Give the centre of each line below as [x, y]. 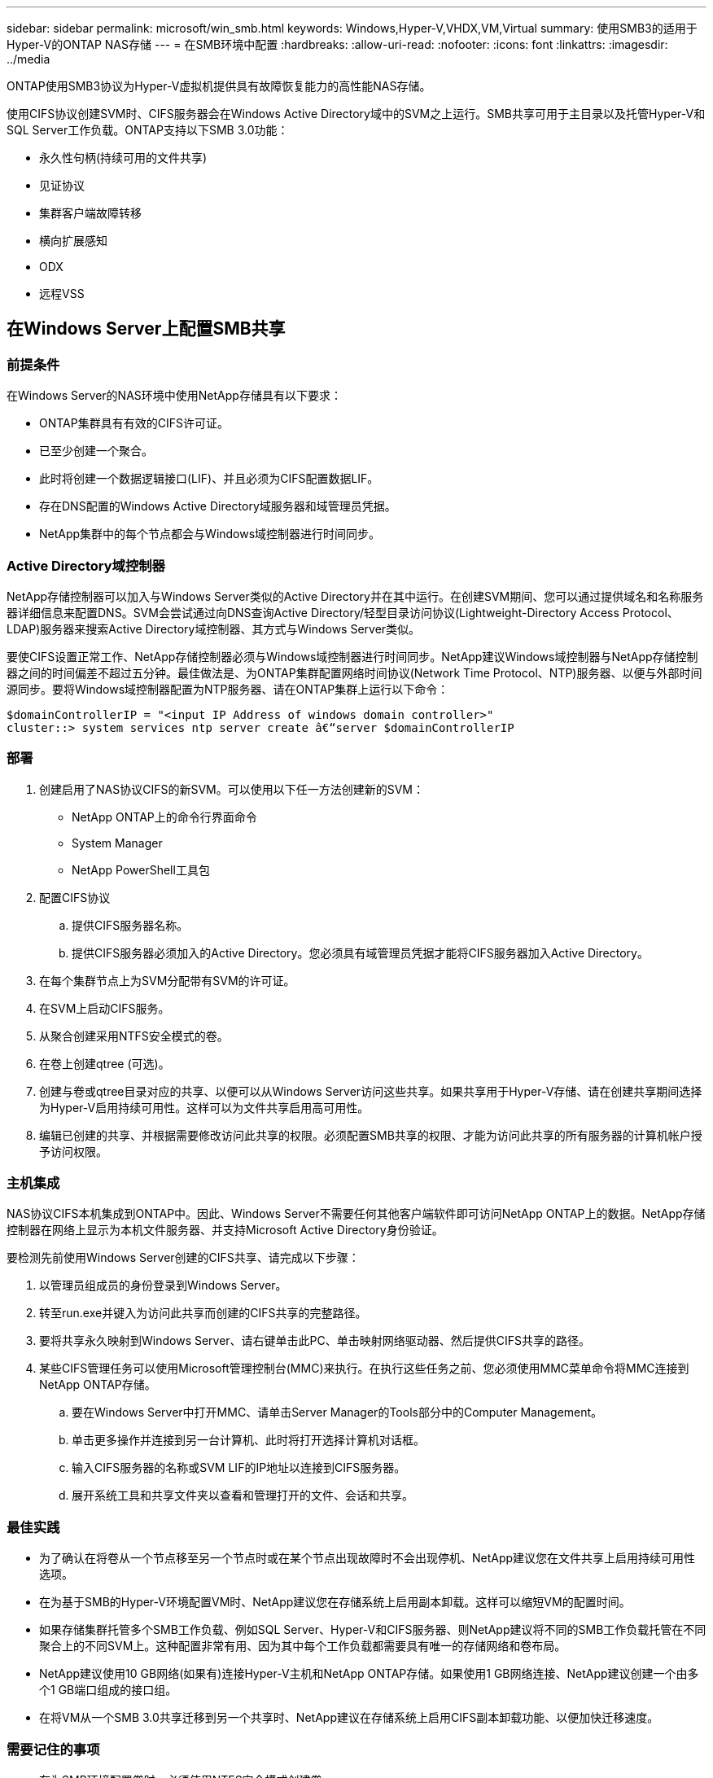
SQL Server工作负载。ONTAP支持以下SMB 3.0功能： [148, 130]
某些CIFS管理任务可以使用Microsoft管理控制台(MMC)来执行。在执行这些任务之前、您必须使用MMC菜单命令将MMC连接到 [364, 1369]
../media [28, 59]
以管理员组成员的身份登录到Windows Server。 [163, 1285]
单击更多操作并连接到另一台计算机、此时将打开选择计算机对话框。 [248, 1440]
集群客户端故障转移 [90, 213]
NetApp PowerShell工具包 [141, 869]
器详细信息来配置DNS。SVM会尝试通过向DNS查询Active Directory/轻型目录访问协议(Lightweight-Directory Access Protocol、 [343, 612]
